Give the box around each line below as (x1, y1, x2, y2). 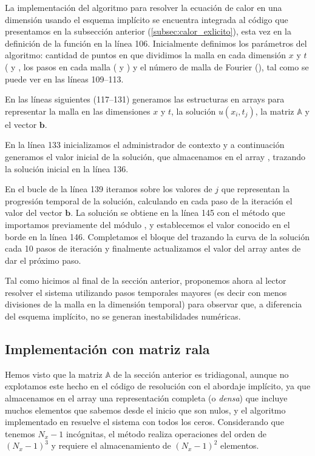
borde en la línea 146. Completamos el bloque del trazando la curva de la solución (5, 230, 310, 243)
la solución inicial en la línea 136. (5, 162, 129, 175)
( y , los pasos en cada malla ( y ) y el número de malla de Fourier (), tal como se (5, 60, 309, 73)
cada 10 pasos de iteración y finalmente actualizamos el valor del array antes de (5, 242, 301, 255)
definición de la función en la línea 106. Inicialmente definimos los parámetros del (5, 36, 307, 49)
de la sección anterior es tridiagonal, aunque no (113, 367, 289, 380)
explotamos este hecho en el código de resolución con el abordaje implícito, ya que (5, 380, 311, 392)
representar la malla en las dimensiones (5, 104, 151, 117)
